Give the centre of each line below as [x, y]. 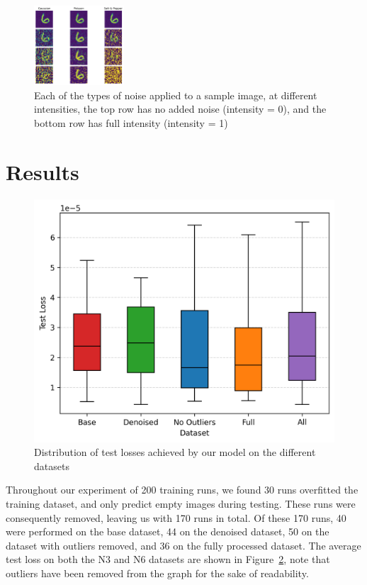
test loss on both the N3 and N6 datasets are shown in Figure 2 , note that [168, 559]
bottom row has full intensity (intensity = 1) [131, 123]
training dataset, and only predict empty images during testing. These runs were [181, 503]
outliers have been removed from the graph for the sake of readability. [157, 573]
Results [43, 171]
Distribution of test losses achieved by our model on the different [175, 452]
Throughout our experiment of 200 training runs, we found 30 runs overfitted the [182, 490]
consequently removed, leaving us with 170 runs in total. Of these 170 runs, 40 [176, 517]
